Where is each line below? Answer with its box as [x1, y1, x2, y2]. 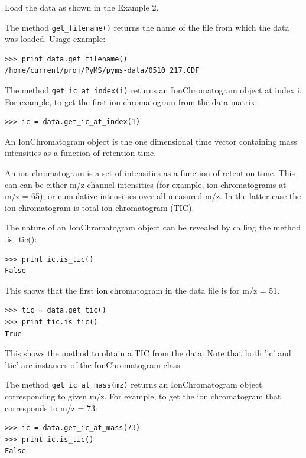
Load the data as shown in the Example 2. [5, 1, 159, 13]
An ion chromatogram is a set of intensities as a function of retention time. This [5, 167, 295, 179]
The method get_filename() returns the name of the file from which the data [5, 21, 289, 33]
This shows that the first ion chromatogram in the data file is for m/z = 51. [5, 284, 280, 296]
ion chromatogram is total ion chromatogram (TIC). [5, 201, 194, 213]
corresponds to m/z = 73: [5, 401, 97, 414]
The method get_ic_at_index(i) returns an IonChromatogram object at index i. [5, 84, 302, 96]
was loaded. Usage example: [5, 33, 106, 45]
